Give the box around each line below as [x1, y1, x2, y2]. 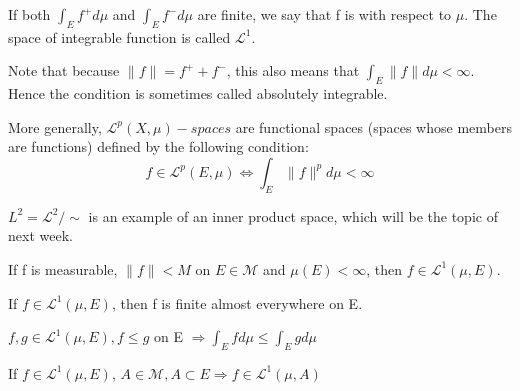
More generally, [8, 116, 102, 137]
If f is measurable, [8, 258, 118, 279]
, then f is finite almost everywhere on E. [111, 292, 363, 313]
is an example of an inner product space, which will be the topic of [88, 205, 498, 226]
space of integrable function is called [8, 26, 231, 47]
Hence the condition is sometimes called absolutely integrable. [8, 83, 388, 104]
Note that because [8, 60, 120, 81]
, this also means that [226, 60, 360, 81]
